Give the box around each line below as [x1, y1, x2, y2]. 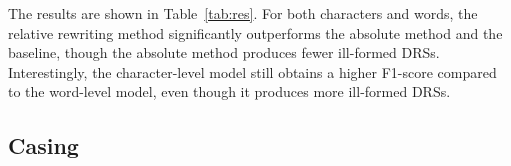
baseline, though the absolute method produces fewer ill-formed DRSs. [8, 42, 440, 63]
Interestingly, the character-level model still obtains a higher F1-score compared [8, 61, 497, 82]
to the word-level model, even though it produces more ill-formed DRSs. [8, 81, 451, 102]
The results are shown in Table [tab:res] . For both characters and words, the [8, 3, 478, 23]
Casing [8, 130, 79, 161]
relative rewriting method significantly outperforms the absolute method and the [8, 22, 503, 43]
